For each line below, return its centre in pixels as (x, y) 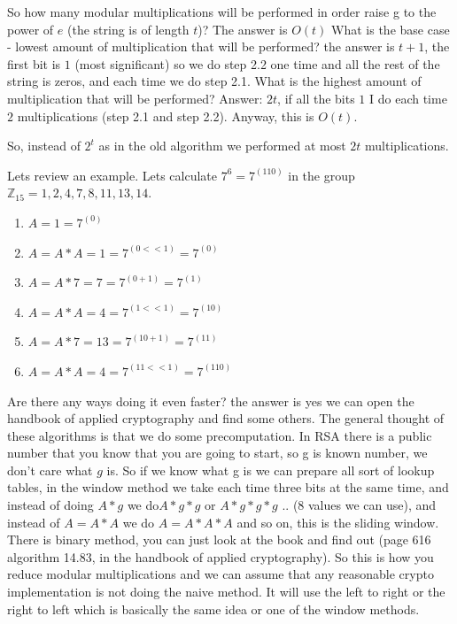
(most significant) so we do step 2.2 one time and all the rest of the (257, 63)
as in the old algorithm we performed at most (222, 146)
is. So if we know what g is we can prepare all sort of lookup (271, 470)
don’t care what (50, 470)
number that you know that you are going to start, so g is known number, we (217, 453)
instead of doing (50, 505)
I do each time (408, 98)
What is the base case (391, 29)
